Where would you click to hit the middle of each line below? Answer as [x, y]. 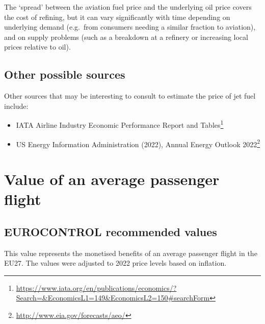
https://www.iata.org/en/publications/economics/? [96, 287]
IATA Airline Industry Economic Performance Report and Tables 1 [120, 124]
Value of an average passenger [112, 179]
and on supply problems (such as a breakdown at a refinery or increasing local [126, 37]
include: [16, 106]
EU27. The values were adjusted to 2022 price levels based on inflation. [115, 263]
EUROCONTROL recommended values [111, 231]
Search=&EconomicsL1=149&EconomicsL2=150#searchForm [113, 298]
